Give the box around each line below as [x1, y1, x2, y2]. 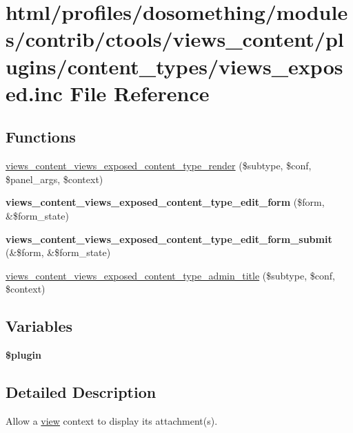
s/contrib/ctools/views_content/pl [6, 25, 344, 53]
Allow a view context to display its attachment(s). [6, 413, 218, 427]
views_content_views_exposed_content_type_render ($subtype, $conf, [6, 158, 312, 173]
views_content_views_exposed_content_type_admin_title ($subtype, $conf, [6, 268, 335, 282]
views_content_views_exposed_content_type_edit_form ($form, [6, 195, 325, 209]
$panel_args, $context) [6, 171, 103, 186]
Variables [6, 315, 73, 337]
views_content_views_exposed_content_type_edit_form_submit [6, 231, 332, 246]
